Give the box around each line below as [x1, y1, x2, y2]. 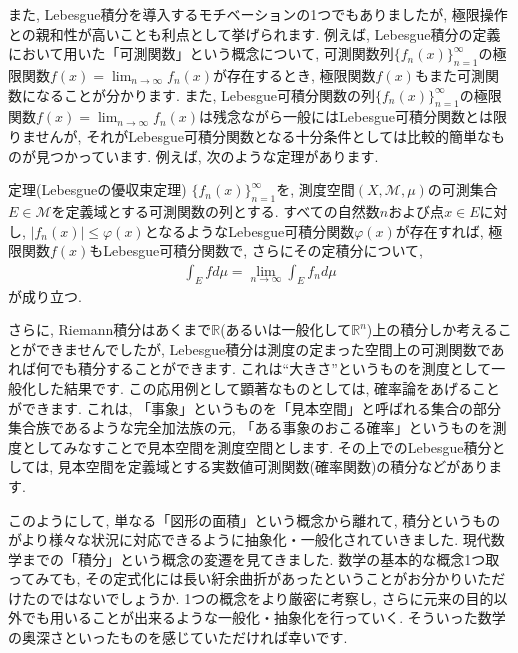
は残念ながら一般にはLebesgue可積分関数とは [199, 106, 493, 127]
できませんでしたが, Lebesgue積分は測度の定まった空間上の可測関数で [35, 338, 491, 359]
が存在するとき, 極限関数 [213, 64, 376, 85]
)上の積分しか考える [366, 319, 498, 340]
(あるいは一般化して [220, 319, 352, 340]
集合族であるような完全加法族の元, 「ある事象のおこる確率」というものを [8, 417, 493, 438]
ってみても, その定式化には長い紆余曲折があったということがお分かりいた [8, 568, 492, 589]
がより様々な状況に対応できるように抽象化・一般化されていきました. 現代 [8, 529, 491, 550]
